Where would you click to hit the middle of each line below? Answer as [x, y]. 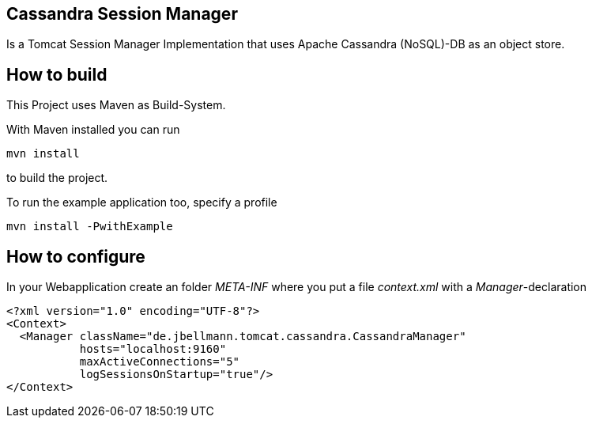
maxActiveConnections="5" [160, 362]
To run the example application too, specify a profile [142, 203]
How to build [57, 74]
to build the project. [57, 178]
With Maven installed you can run [93, 130]
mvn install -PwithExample [90, 227]
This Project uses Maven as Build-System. [116, 105]
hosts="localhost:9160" [153, 349]
